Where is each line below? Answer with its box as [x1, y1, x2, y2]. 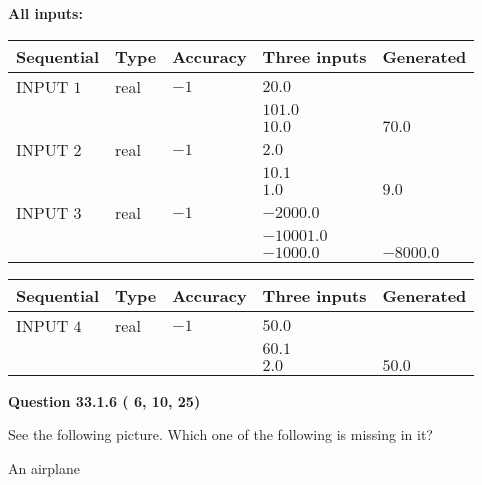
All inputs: [8, 3, 83, 23]
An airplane [8, 457, 81, 478]
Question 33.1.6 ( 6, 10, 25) [8, 390, 201, 411]
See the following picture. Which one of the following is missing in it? [8, 424, 433, 445]
